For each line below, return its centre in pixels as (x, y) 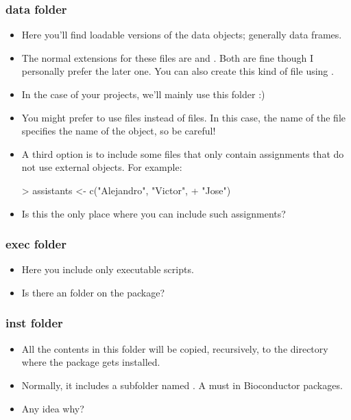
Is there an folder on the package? (93, 292)
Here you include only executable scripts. (108, 269)
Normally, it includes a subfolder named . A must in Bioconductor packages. (182, 385)
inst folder (34, 323)
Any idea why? (53, 408)
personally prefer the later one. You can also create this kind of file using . (178, 71)
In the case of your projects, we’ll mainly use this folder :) (143, 94)
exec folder (36, 244)
